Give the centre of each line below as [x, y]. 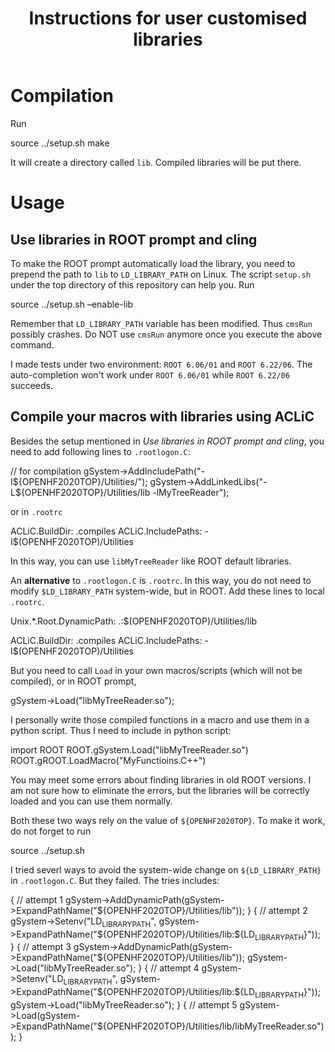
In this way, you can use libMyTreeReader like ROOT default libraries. [151, 561]
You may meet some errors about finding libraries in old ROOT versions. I [161, 779]
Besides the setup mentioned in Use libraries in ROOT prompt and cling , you [167, 441]
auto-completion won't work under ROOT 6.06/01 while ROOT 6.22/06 [150, 374]
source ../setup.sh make [60, 143]
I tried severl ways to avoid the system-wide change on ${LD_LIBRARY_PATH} [166, 869]
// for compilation [46, 471]
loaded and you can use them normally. [91, 801]
